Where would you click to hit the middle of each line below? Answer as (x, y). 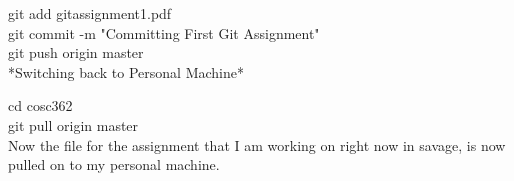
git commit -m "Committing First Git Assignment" (164, 32)
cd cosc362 (40, 105)
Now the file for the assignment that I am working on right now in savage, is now (257, 144)
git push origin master (76, 52)
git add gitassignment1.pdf (90, 13)
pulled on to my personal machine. (114, 164)
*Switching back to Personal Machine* (126, 71)
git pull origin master (73, 124)
